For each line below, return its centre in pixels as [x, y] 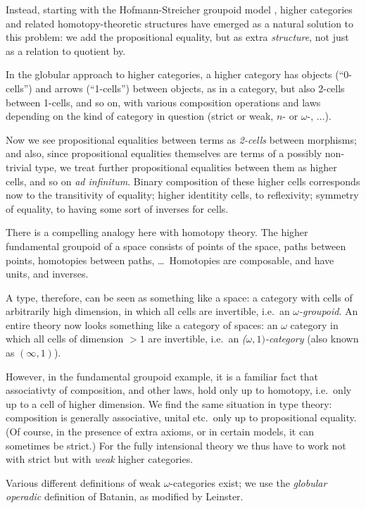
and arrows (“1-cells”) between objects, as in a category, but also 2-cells [190, 88]
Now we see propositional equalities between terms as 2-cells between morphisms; [181, 139]
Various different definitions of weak [83, 482]
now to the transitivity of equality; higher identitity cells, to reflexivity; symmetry [182, 195]
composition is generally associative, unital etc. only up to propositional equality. [181, 417]
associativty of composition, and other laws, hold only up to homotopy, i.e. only [179, 390]
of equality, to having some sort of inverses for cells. [117, 208]
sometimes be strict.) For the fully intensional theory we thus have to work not [176, 445]
